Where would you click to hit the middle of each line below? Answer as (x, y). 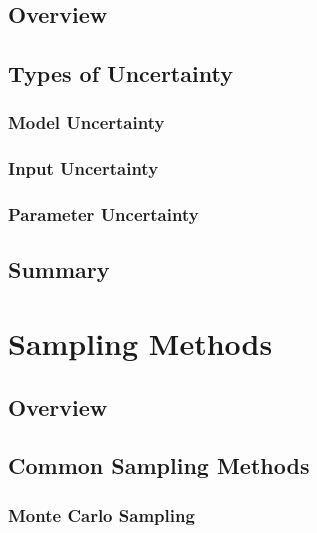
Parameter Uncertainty (103, 214)
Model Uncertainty (86, 122)
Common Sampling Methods (159, 465)
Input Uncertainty (83, 168)
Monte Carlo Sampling (101, 514)
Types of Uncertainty (120, 73)
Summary (59, 269)
